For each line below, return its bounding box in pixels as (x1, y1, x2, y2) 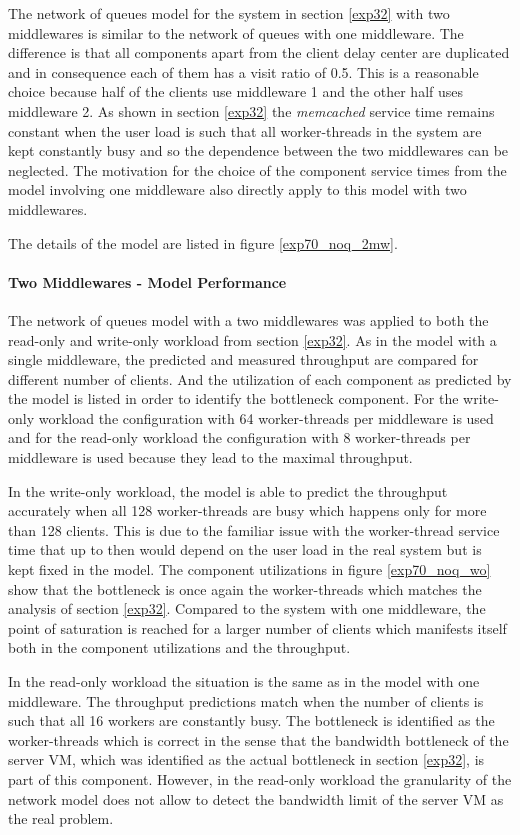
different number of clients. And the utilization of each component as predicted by (8, 368, 512, 389)
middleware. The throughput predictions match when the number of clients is (8, 690, 484, 711)
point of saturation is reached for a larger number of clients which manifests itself (8, 617, 507, 638)
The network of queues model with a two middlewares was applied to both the (8, 309, 489, 330)
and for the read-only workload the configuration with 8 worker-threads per (8, 427, 471, 448)
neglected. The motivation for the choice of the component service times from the (8, 159, 507, 180)
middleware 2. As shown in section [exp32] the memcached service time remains (8, 100, 495, 121)
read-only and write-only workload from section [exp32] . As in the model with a (8, 329, 497, 350)
